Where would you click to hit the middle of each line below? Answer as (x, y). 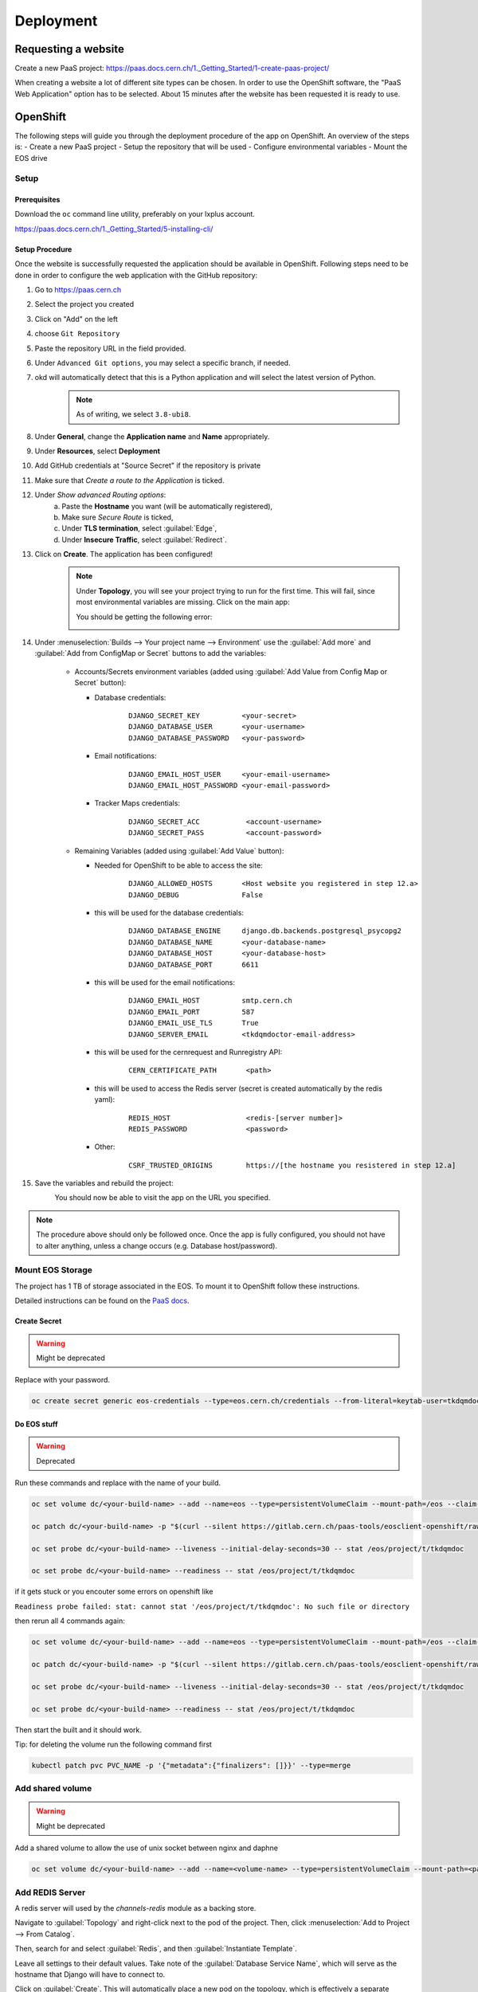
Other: (105, 1147)
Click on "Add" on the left (76, 319)
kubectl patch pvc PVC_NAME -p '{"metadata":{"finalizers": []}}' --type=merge (191, 1765)
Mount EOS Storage (54, 1270)
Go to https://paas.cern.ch (78, 290)
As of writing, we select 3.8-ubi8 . (133, 414)
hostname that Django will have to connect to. (90, 1974)
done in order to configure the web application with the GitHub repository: (136, 275)
